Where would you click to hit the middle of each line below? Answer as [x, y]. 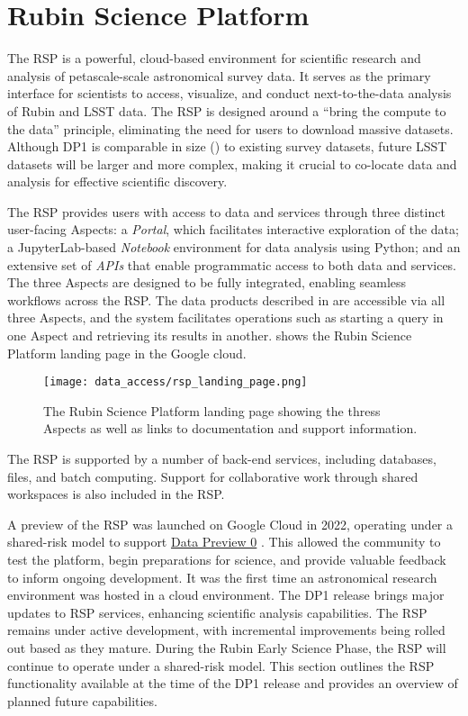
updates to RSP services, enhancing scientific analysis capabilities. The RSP [217, 612]
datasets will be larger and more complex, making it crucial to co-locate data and [232, 163]
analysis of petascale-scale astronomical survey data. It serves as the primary [219, 75]
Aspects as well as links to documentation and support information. [230, 428]
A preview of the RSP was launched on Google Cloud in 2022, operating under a [230, 524]
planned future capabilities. [82, 700]
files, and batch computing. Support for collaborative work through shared [213, 476]
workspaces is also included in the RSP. [116, 494]
